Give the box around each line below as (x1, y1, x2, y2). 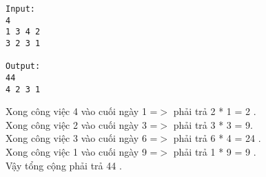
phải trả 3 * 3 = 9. (173, 117, 253, 132)
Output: (6, 61, 41, 72)
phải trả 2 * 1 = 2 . (173, 104, 256, 118)
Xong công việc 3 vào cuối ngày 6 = (6, 131, 158, 145)
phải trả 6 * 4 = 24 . (173, 131, 261, 145)
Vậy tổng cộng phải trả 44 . (6, 158, 122, 172)
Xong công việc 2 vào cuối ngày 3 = (6, 117, 158, 132)
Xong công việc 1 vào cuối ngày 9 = (6, 145, 158, 159)
